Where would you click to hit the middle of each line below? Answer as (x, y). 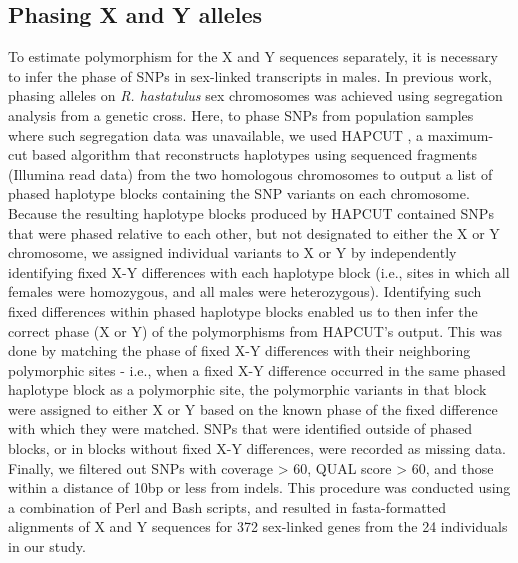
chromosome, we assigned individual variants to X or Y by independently (232, 252)
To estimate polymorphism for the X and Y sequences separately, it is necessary (253, 56)
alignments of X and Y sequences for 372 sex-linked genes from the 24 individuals (258, 526)
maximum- (460, 134)
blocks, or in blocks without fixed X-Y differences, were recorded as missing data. (257, 448)
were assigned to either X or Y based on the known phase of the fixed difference (253, 408)
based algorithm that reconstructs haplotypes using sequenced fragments (254, 154)
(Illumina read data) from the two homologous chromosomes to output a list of (250, 173)
